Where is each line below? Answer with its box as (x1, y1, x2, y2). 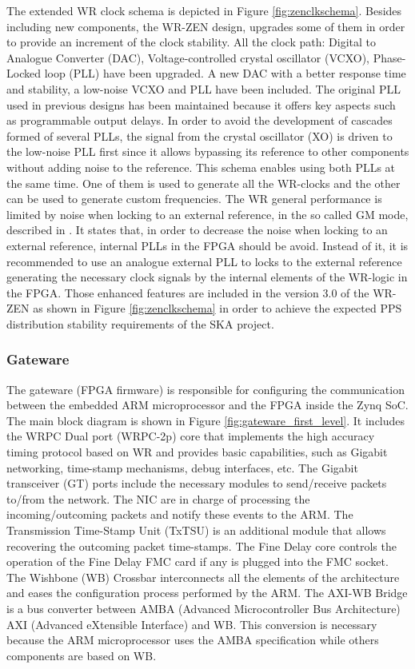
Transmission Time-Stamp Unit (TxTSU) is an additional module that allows (6, 522, 386, 539)
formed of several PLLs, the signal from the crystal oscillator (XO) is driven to (6, 127, 393, 144)
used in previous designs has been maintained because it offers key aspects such (6, 96, 396, 113)
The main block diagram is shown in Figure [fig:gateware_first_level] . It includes (6, 412, 405, 428)
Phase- (373, 49, 406, 66)
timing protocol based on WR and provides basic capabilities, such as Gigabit (6, 444, 388, 460)
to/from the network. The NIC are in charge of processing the (6, 490, 310, 507)
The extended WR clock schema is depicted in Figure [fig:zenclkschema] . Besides (6, 2, 402, 18)
